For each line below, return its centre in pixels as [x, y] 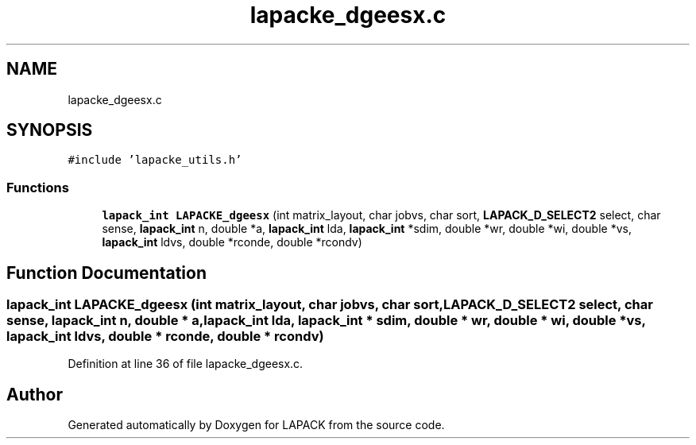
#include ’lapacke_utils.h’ [155, 160]
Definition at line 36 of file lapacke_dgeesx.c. [186, 364]
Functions [38, 187]
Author [35, 394]
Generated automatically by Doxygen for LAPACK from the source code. [256, 425]
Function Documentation [106, 273]
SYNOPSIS [50, 130]
